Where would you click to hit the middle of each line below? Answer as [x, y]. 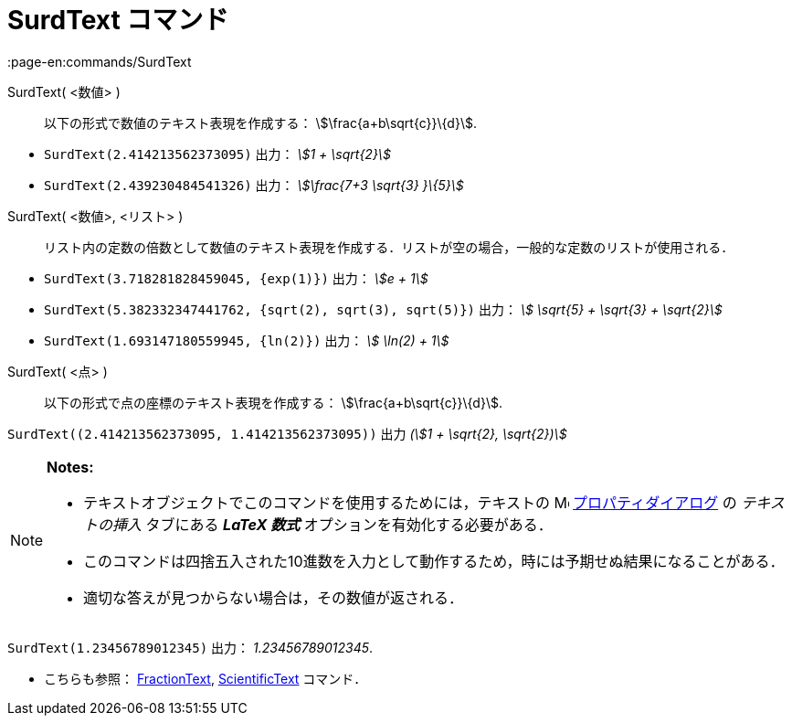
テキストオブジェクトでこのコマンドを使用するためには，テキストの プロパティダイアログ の [410, 502]
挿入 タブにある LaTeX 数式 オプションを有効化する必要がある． [333, 524]
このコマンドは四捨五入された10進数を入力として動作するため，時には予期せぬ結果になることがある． [434, 561]
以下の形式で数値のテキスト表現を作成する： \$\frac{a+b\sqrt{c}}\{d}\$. [260, 122]
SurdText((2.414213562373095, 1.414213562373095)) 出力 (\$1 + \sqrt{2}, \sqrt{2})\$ [287, 433]
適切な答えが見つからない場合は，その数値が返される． [274, 597]
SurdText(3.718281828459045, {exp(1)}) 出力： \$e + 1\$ [236, 278]
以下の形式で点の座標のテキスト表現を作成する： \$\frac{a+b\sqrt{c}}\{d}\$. [273, 402]
